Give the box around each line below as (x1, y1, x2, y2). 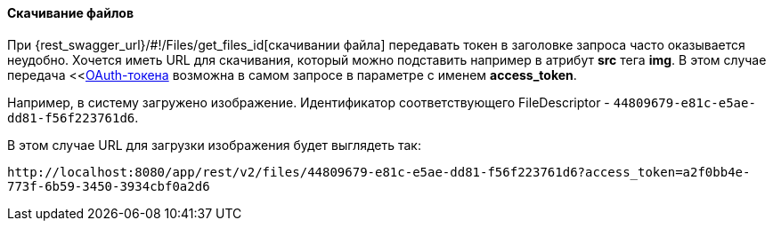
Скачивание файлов (7, 5, 134, 20)
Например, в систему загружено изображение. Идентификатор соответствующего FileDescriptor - (7, 94, 610, 110)
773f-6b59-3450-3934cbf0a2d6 (7, 178, 210, 193)
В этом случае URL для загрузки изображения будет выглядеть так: (7, 137, 421, 153)
